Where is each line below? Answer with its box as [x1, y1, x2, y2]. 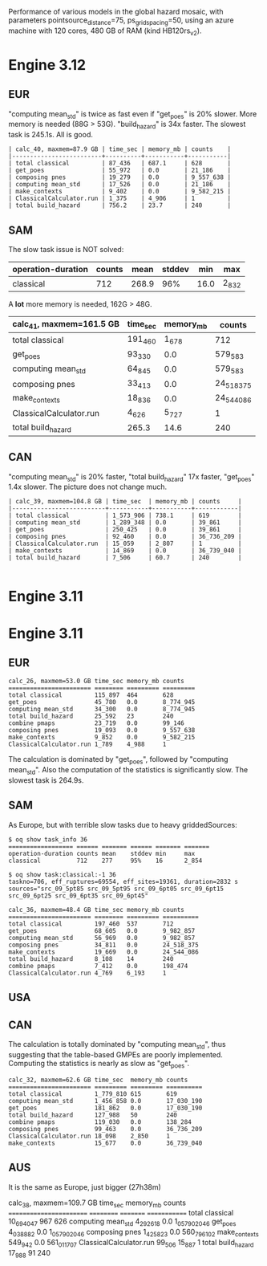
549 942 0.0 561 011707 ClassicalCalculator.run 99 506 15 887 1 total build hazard [8, 1237, 254, 1249]
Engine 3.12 [8, 55, 87, 74]
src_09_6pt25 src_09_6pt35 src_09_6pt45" [8, 891, 149, 900]
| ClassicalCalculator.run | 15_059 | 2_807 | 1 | [8, 539, 242, 548]
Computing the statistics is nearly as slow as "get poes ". [8, 1058, 190, 1070]
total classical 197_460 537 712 [8, 919, 174, 928]
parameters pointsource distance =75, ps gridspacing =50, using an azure [8, 15, 234, 26]
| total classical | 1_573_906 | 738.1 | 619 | [8, 511, 242, 520]
